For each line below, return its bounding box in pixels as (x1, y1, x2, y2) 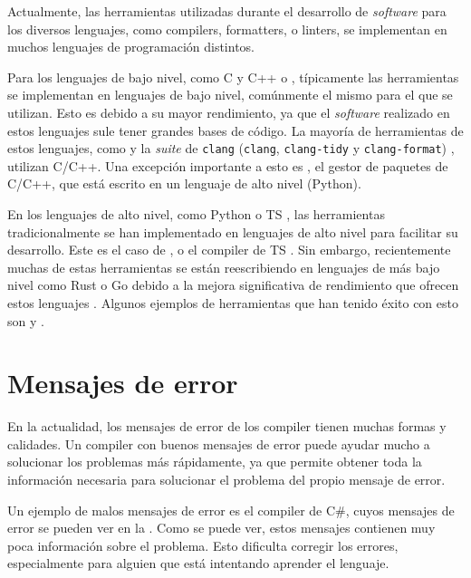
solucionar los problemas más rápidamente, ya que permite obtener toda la (7, 452, 422, 471)
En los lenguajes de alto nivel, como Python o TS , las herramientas (7, 205, 385, 223)
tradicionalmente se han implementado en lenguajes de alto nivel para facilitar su (7, 222, 458, 241)
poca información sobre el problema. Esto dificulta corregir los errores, (7, 535, 399, 554)
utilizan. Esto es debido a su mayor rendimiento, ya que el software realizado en (7, 102, 450, 121)
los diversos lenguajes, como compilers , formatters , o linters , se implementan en (7, 19, 447, 38)
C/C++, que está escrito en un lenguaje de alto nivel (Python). (7, 174, 361, 193)
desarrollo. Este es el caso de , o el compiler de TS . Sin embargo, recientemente (7, 240, 451, 259)
